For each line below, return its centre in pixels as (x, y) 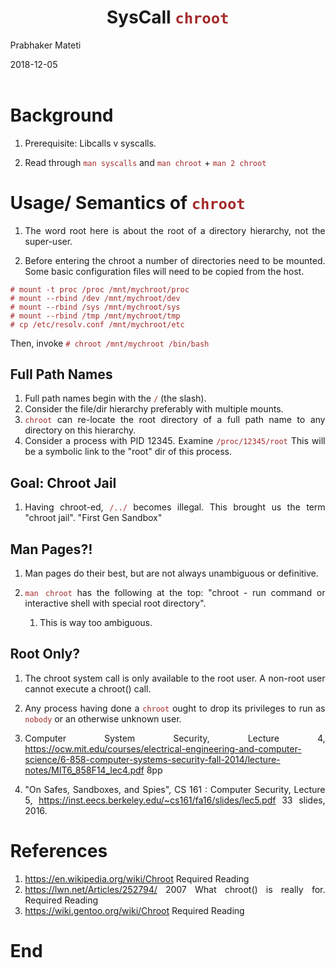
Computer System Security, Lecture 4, (175, 738)
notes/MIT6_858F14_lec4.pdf (84, 770)
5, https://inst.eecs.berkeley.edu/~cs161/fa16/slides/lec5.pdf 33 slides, (175, 800)
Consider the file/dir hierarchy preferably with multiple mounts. (154, 409)
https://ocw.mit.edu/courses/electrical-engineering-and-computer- (163, 748)
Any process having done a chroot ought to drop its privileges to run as (175, 708)
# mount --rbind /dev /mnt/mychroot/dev (95, 298)
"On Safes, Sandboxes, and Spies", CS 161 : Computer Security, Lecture (175, 789)
